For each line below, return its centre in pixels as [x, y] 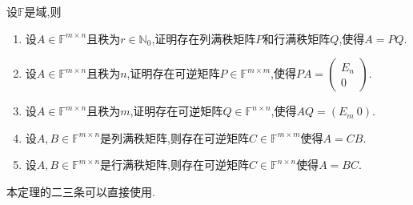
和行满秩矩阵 [297, 38]
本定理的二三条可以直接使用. [81, 191]
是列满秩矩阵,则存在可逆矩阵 [174, 137]
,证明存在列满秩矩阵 [204, 38]
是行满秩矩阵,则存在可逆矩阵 [174, 165]
